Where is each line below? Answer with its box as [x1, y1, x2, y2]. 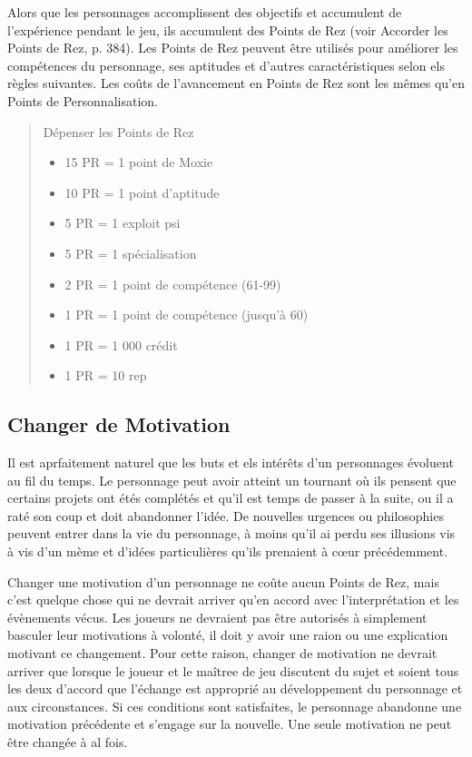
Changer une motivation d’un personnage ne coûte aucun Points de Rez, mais [7, 572, 439, 591]
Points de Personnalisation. [7, 91, 158, 110]
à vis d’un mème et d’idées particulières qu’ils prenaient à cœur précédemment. [7, 542, 448, 561]
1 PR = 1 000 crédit [64, 335, 178, 354]
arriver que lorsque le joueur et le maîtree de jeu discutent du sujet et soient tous [7, 661, 459, 680]
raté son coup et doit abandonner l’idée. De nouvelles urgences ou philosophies [7, 506, 444, 525]
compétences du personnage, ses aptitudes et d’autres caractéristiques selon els [7, 55, 445, 74]
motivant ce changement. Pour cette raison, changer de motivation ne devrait [7, 644, 438, 663]
